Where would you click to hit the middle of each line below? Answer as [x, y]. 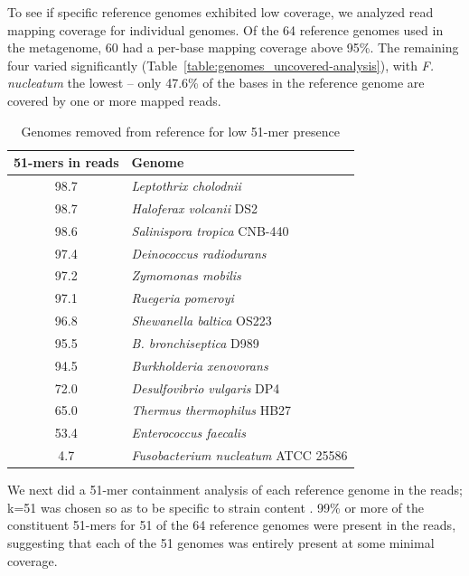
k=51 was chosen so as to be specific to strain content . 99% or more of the [216, 507]
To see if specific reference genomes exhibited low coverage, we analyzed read [220, 12]
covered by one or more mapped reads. [114, 100]
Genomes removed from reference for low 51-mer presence [180, 131]
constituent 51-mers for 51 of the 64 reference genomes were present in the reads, [232, 525]
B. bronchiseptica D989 [195, 342]
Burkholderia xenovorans [200, 365]
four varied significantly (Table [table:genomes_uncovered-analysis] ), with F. [221, 65]
